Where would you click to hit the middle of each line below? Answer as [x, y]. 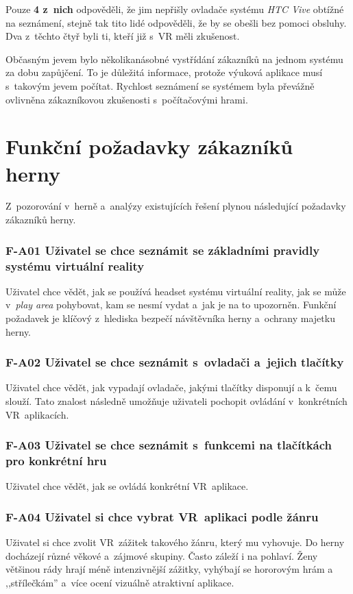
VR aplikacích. [37, 414]
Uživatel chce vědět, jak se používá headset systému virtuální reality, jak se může [176, 291]
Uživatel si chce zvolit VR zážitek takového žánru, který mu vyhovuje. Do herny [175, 542]
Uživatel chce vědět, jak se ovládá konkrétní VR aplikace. [127, 486]
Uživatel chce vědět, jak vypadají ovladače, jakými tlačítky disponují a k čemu [171, 387]
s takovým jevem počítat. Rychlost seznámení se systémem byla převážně [160, 85]
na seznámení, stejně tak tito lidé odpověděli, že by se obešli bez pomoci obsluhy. [176, 22]
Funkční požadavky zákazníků [149, 146]
